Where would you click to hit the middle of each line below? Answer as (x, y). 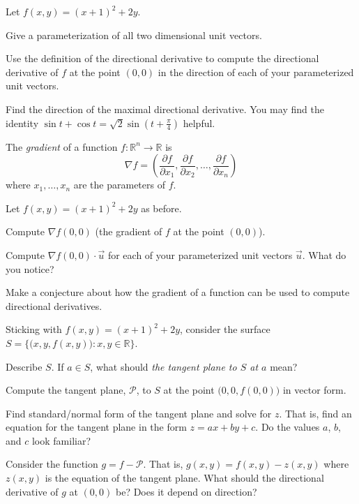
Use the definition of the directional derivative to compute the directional (162, 58)
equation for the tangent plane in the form (96, 427)
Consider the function (52, 464)
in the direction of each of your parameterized (256, 72)
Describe (24, 366)
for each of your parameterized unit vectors (200, 254)
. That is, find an (315, 413)
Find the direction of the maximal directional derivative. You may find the (165, 109)
